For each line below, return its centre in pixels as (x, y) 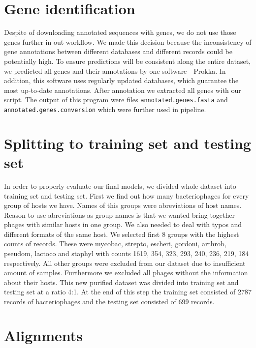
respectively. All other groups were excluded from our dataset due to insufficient (125, 263)
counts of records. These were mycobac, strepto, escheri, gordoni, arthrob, (115, 244)
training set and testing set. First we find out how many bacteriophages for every (127, 195)
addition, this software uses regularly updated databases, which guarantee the (121, 80)
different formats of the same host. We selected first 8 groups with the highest (122, 234)
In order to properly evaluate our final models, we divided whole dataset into (120, 186)
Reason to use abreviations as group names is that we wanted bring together (119, 215)
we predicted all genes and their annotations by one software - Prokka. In (115, 71)
